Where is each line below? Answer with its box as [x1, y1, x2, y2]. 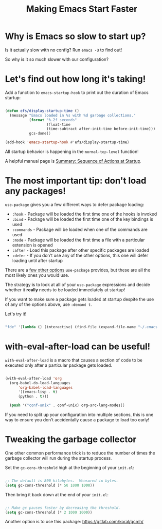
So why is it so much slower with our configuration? [5, 56, 108, 62]
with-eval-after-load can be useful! [5, 341, 151, 352]
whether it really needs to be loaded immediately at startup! [5, 286, 126, 293]
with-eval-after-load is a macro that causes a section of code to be [5, 357, 143, 363]
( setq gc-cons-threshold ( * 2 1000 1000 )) [5, 510, 92, 515]
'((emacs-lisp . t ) [18, 390, 57, 395]
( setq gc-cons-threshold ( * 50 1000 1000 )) [5, 483, 95, 488]
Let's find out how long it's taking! [5, 74, 146, 85]
